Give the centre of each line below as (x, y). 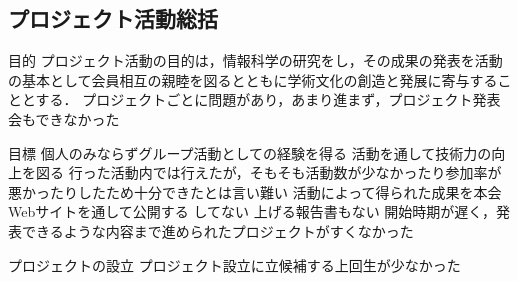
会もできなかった (64, 118)
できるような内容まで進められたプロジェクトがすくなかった (217, 230)
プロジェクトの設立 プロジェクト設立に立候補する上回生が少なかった (234, 264)
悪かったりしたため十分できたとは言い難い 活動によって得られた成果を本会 (255, 191)
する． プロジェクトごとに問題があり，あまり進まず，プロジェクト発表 (268, 99)
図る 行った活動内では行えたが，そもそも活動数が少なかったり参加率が (268, 172)
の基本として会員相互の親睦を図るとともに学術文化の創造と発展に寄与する (253, 79)
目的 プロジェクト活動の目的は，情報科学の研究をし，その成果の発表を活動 (255, 60)
